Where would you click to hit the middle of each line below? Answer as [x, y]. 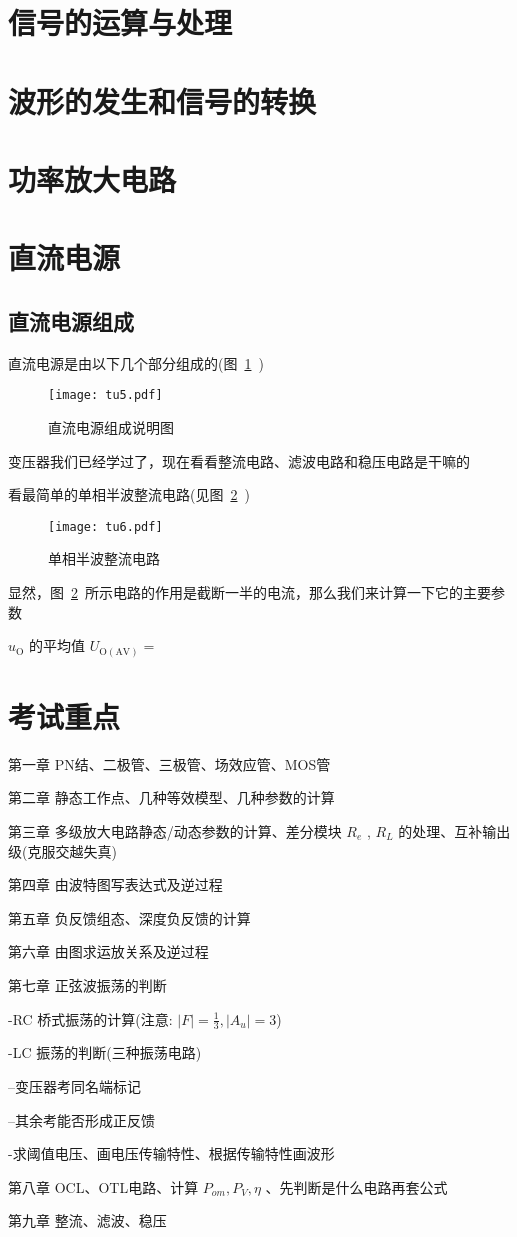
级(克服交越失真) [62, 850]
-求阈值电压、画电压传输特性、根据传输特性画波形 [171, 1153]
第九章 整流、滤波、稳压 [87, 1220]
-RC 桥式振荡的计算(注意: [90, 1018]
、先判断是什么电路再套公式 [356, 1186]
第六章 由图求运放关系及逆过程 [108, 951]
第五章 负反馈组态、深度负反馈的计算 [129, 917]
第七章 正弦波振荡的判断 [87, 984]
